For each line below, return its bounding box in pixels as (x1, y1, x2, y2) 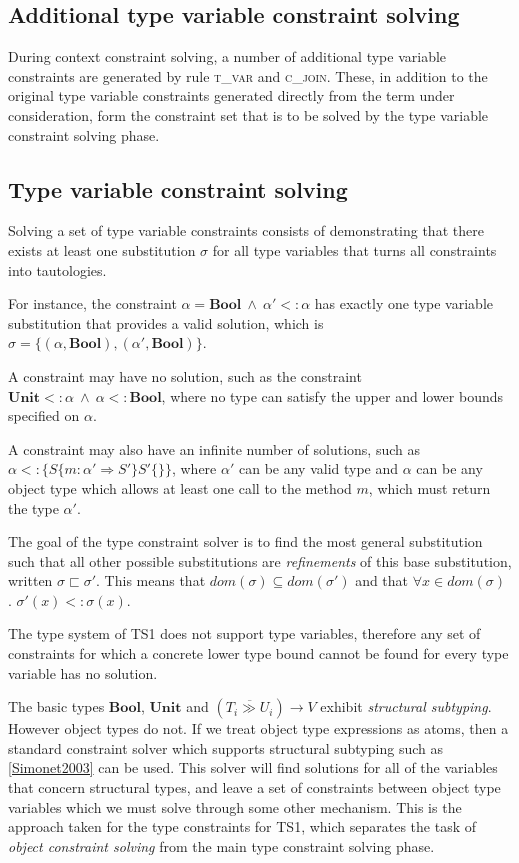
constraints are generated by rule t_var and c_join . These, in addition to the (8, 65, 488, 86)
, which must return (368, 477, 491, 498)
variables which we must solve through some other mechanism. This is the (8, 796, 462, 817)
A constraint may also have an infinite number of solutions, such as (8, 438, 420, 459)
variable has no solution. (8, 662, 158, 683)
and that (355, 570, 409, 591)
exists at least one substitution (8, 239, 196, 260)
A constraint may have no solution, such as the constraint (8, 365, 362, 386)
